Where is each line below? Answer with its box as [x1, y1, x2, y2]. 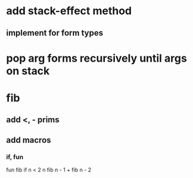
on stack [6, 64, 50, 78]
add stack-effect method [6, 4, 132, 18]
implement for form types [6, 28, 103, 38]
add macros [6, 135, 52, 145]
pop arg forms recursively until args [6, 52, 188, 65]
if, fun [6, 152, 24, 161]
